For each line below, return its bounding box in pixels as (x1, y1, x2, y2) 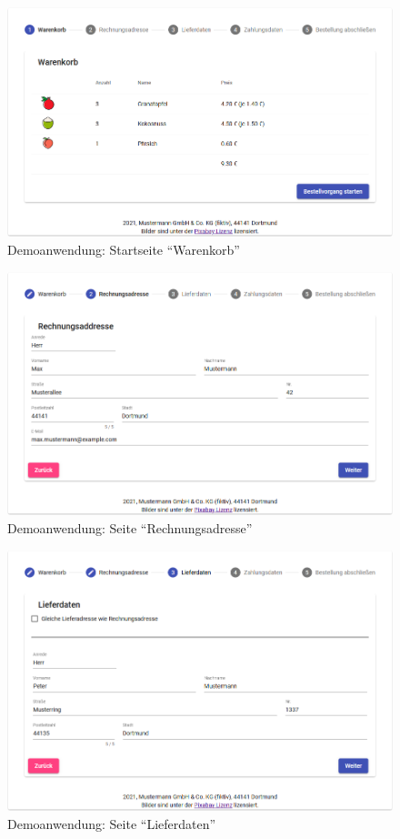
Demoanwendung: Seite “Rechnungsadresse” (7, 518, 253, 537)
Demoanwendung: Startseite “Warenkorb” (7, 239, 240, 258)
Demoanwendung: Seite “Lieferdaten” (7, 814, 216, 834)
